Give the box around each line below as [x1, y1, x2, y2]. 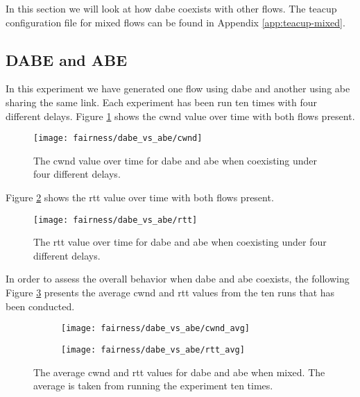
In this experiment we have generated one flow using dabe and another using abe [6, 81, 350, 96]
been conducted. [6, 298, 75, 313]
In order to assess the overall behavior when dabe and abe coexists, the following [6, 271, 350, 286]
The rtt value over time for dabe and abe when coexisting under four [33, 235, 327, 249]
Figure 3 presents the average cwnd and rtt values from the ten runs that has [6, 285, 335, 300]
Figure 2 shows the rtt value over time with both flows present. [6, 190, 274, 205]
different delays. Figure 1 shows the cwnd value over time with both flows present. [6, 108, 355, 123]
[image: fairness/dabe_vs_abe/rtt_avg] [61, 344, 245, 355]
